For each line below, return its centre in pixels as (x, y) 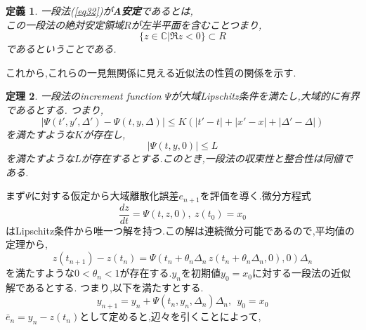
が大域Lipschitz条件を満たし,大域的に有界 (265, 96)
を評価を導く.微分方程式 (255, 196)
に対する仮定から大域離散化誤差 (105, 196)
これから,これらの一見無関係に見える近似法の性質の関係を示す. (151, 72)
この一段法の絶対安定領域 (65, 24)
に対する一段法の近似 (301, 273)
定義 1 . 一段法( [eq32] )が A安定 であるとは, (99, 11)
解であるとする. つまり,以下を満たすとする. (105, 287)
